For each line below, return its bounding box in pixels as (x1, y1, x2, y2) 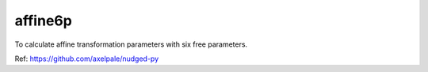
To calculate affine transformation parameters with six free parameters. (14, 40, 248, 49)
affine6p (14, 12, 73, 29)
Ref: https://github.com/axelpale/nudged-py (14, 54, 159, 63)
